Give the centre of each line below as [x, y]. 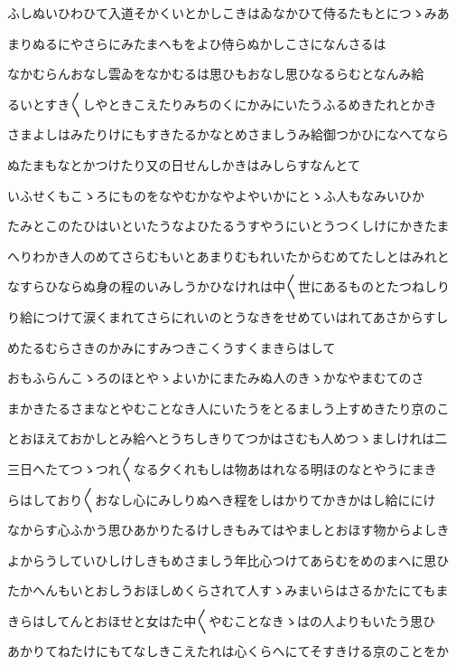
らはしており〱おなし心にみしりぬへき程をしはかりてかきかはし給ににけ [222, 499]
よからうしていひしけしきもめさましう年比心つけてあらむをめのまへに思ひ [228, 560]
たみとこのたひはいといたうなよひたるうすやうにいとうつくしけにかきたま [228, 226]
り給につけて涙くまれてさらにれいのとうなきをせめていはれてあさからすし [228, 316]
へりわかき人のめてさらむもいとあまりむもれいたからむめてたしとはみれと [228, 256]
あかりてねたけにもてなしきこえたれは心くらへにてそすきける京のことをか [228, 651]
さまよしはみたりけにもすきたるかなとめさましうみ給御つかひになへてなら [228, 134]
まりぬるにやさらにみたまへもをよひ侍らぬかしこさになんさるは [197, 43]
